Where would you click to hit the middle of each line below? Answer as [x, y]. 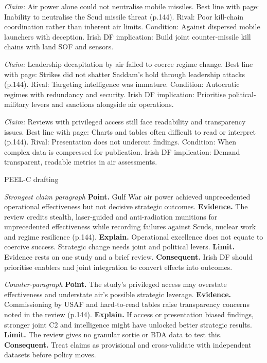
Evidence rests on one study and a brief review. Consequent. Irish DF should [129, 257]
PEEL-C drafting [31, 179]
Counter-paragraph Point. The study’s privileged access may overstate [115, 284]
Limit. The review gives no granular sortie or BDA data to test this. [113, 334]
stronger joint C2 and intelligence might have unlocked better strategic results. [128, 324]
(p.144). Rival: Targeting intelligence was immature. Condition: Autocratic [122, 84]
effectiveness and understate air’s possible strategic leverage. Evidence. [118, 294]
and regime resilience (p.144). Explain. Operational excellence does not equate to [134, 236]
